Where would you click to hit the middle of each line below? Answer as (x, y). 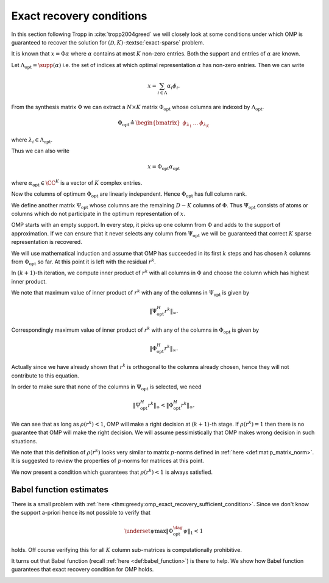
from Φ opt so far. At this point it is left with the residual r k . (84, 262)
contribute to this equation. (45, 376)
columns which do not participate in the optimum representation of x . (98, 214)
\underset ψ (140, 531)
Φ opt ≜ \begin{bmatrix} (149, 123)
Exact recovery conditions (79, 16)
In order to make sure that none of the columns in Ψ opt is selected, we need (106, 387)
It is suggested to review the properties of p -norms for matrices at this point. (108, 461)
